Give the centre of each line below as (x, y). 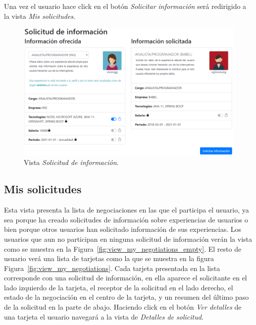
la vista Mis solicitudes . (40, 16)
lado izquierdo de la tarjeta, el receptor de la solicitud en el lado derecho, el (119, 287)
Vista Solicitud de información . (71, 162)
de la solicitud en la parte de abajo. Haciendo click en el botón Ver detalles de (123, 307)
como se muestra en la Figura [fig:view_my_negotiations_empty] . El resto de (123, 248)
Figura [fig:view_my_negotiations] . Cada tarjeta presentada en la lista (112, 268)
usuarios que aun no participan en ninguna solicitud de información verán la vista (128, 239)
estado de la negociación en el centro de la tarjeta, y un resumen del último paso (127, 297)
